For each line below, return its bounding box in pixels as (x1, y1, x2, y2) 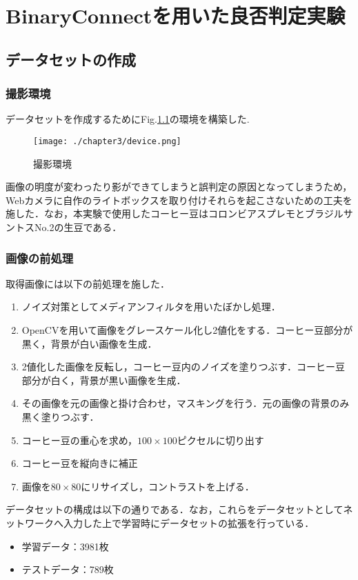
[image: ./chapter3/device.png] (33, 136, 181, 146)
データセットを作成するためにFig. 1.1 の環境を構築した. (6, 112, 250, 126)
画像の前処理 (6, 249, 74, 266)
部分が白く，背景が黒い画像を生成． (21, 372, 186, 387)
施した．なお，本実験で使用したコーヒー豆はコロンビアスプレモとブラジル (6, 206, 344, 221)
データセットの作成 (6, 48, 136, 70)
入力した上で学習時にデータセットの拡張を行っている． (63, 515, 315, 530)
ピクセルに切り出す (177, 432, 264, 447)
